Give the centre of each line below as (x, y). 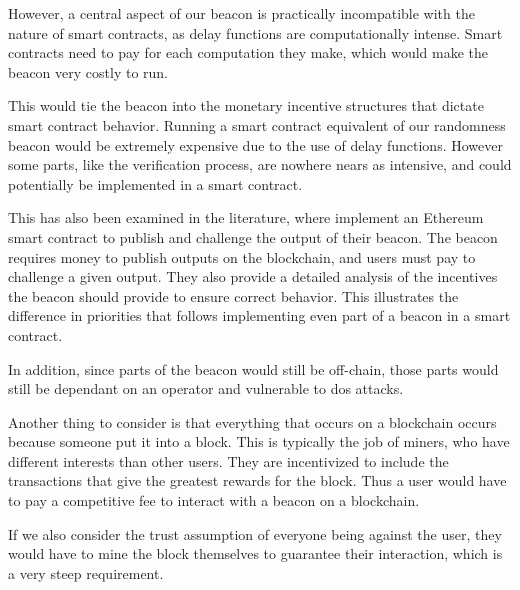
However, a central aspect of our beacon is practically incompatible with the (241, 13)
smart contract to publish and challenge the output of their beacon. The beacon (253, 236)
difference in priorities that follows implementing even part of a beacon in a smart (259, 315)
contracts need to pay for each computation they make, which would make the (248, 52)
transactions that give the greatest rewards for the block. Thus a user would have (257, 480)
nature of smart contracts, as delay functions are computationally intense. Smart (255, 32)
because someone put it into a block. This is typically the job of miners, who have (259, 441)
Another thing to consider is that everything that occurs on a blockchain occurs (252, 421)
